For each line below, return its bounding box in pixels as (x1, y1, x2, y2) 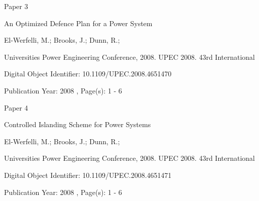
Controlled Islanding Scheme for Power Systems (4, 119, 151, 130)
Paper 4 (4, 102, 28, 113)
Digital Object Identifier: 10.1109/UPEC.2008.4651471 (4, 169, 172, 180)
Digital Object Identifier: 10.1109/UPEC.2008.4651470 (4, 68, 172, 79)
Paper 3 (4, 1, 28, 11)
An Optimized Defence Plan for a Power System (4, 18, 153, 28)
